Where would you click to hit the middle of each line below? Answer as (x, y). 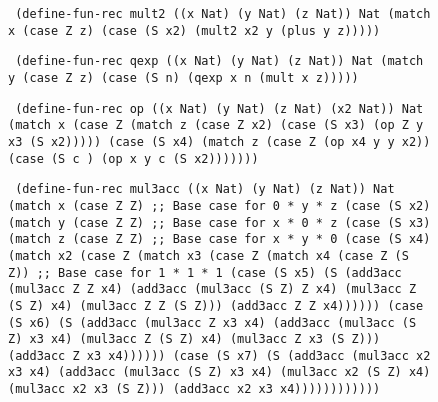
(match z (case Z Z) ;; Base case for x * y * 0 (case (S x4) (219, 239)
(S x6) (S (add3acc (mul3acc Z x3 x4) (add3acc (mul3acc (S (212, 322)
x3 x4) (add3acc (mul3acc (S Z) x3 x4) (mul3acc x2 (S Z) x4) (219, 372)
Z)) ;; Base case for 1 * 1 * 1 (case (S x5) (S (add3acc (205, 272)
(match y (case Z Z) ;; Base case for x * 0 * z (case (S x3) (219, 222)
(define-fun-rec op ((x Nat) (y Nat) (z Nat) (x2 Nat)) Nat (219, 108)
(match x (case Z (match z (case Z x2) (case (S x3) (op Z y (216, 125)
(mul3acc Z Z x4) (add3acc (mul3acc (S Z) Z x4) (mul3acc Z (212, 289)
